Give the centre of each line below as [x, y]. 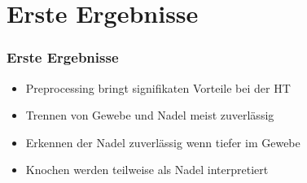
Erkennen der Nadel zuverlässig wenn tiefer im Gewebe [163, 142]
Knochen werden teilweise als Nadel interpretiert [147, 170]
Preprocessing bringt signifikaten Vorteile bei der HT [158, 87]
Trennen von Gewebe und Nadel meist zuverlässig [150, 115]
